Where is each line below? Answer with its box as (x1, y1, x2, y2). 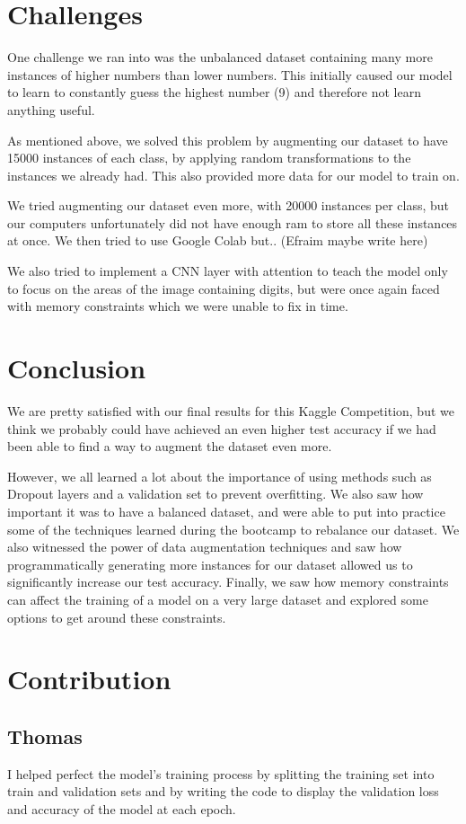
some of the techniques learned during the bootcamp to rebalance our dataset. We (7, 519, 460, 538)
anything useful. (7, 100, 95, 119)
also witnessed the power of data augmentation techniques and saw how (7, 537, 402, 556)
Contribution (7, 660, 171, 697)
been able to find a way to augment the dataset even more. (7, 437, 332, 456)
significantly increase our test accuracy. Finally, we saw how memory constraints (7, 572, 449, 591)
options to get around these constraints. (7, 607, 226, 626)
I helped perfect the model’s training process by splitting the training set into (7, 764, 435, 783)
